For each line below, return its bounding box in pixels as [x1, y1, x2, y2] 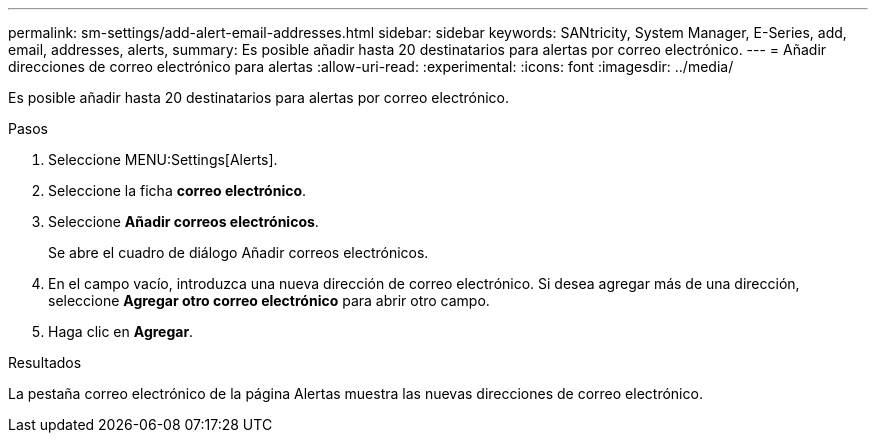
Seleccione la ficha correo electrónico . [48, 182, 307, 199]
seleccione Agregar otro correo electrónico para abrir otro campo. [48, 292, 490, 309]
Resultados [8, 354, 82, 371]
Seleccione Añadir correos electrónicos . [48, 213, 319, 230]
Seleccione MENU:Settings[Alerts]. [48, 151, 278, 168]
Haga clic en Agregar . [48, 323, 194, 340]
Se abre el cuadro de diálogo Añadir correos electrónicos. [48, 244, 429, 261]
